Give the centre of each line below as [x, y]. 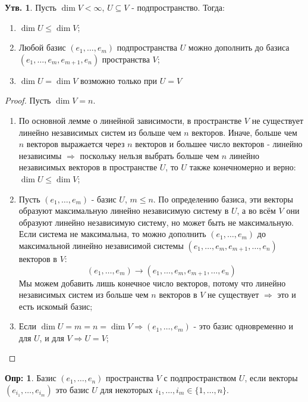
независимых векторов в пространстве [88, 167]
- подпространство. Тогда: [178, 7]
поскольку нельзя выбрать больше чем [150, 155]
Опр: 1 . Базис [31, 378]
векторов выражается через [76, 144]
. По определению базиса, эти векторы [223, 199]
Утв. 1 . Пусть [31, 7]
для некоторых [126, 389]
